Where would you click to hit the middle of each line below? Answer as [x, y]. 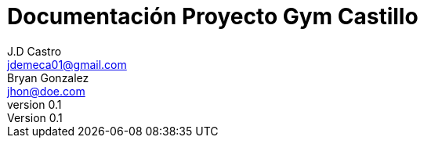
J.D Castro [34, 51]
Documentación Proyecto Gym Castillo [213, 16]
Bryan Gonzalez [48, 77]
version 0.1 [34, 104]
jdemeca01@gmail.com [67, 64]
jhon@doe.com [46, 91]
